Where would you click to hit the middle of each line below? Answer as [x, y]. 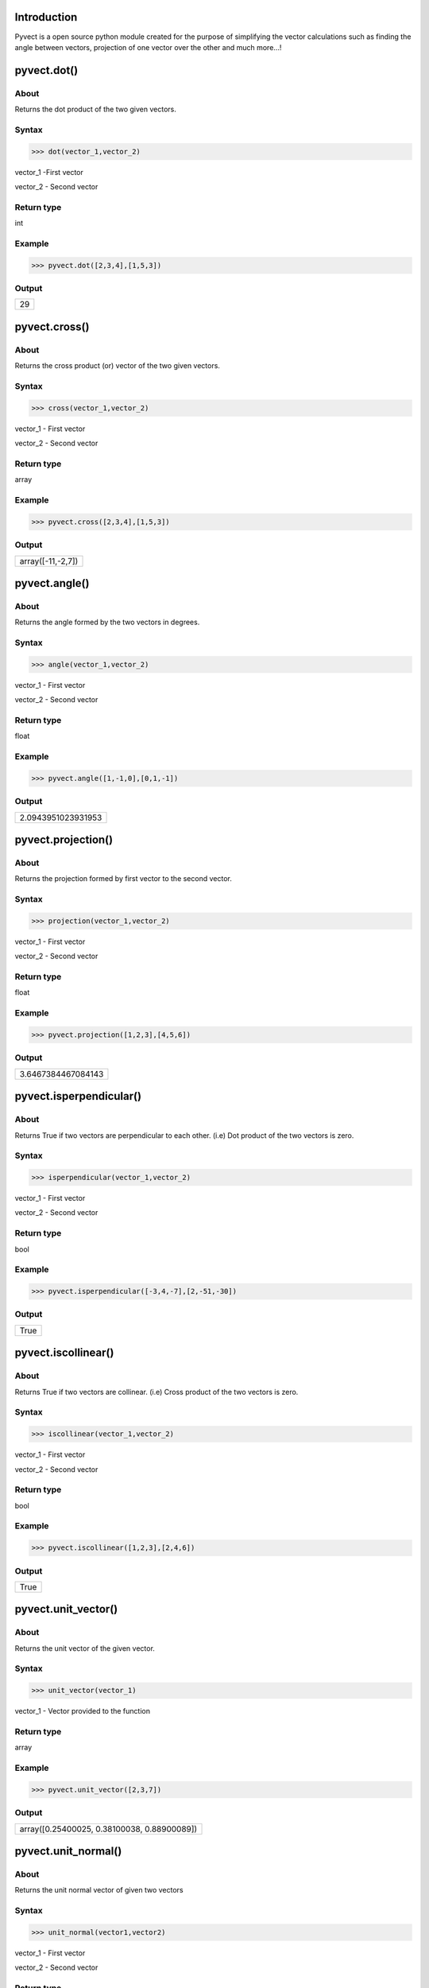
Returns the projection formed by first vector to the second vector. [123, 879]
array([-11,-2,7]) [49, 561]
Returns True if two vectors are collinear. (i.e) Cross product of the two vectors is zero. [157, 1392]
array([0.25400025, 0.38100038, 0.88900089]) [108, 1829]
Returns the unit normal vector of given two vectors [99, 1890]
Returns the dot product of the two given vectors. [95, 109]
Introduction [46, 17]
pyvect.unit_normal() [68, 1852]
